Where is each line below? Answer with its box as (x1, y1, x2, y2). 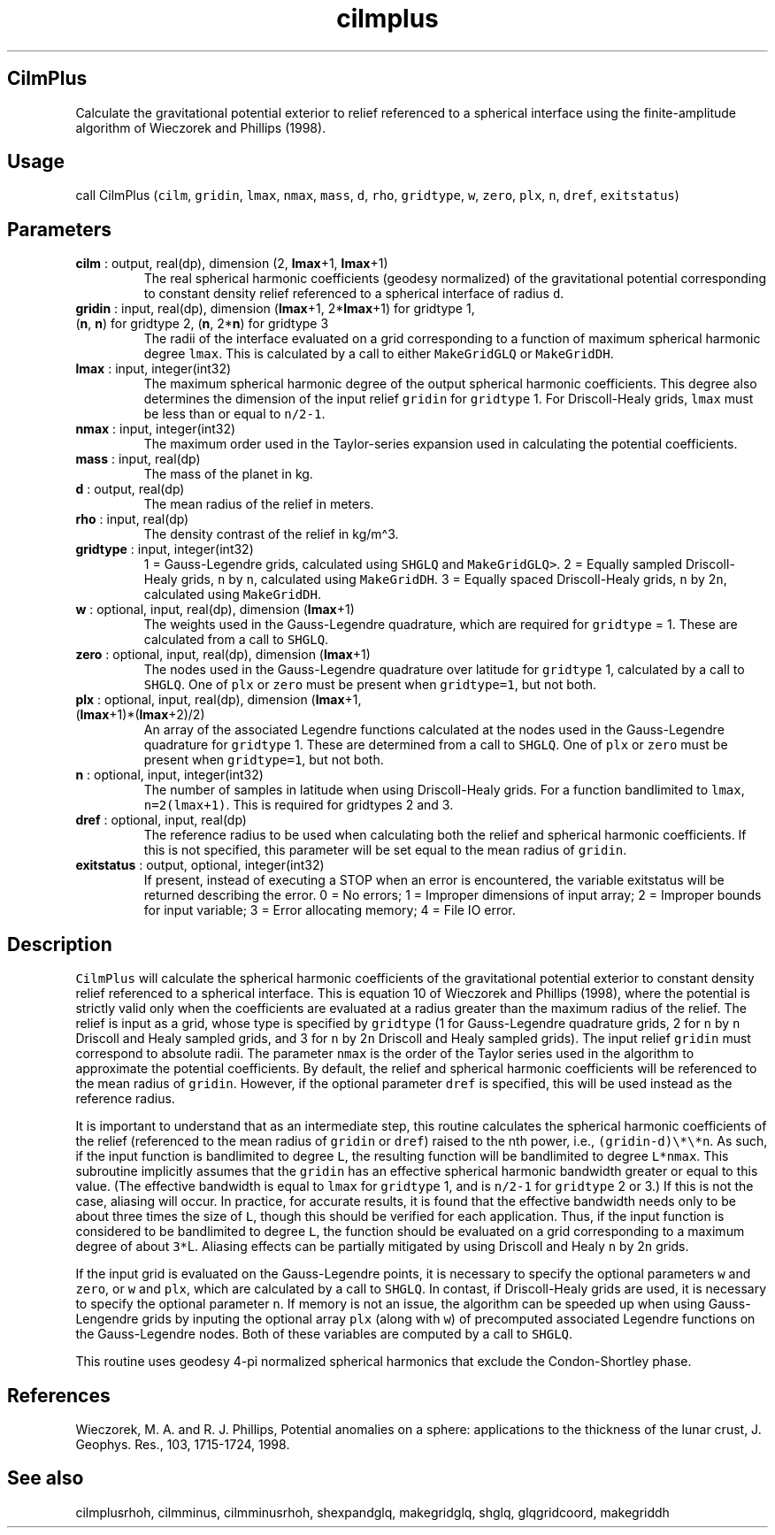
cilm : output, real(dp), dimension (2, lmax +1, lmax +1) (75, 256, 388, 272)
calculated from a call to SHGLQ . (143, 632, 329, 648)
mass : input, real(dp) (75, 451, 201, 467)
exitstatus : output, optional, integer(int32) (75, 857, 325, 873)
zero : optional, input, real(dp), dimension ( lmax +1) (75, 647, 371, 663)
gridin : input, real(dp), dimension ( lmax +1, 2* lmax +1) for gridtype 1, (75, 301, 475, 317)
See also (7, 1467, 84, 1490)
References (7, 1384, 111, 1407)
